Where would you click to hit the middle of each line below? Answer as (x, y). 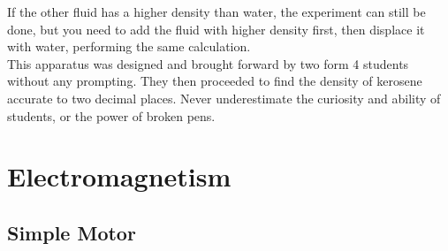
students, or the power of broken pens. (111, 115)
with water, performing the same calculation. (129, 46)
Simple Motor (72, 232)
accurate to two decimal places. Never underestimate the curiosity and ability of (224, 98)
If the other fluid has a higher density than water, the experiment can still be (216, 11)
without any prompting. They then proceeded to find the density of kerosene (215, 81)
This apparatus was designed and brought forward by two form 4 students (208, 63)
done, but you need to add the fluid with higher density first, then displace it (216, 29)
